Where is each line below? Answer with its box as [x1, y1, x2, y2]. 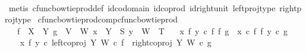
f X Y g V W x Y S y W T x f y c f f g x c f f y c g [17, 24, 288, 37]
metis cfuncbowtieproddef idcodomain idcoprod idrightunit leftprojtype [8, 1, 276, 14]
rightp [279, 1, 302, 14]
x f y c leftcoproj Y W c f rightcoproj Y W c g [20, 36, 212, 48]
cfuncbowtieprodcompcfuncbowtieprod [37, 13, 178, 25]
